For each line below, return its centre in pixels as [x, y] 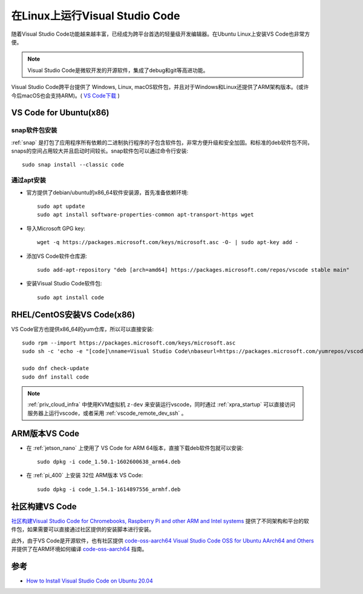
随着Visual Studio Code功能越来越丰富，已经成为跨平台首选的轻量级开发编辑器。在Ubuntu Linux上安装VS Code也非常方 [161, 34]
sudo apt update [61, 206]
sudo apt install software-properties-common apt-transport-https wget [146, 215]
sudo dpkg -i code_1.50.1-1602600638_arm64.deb [109, 462]
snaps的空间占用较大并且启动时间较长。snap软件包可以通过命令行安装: [100, 151]
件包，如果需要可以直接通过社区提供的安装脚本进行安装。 [83, 529]
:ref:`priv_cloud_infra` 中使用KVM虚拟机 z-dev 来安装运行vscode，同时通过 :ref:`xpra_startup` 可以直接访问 [162, 404]
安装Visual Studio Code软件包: [64, 283]
